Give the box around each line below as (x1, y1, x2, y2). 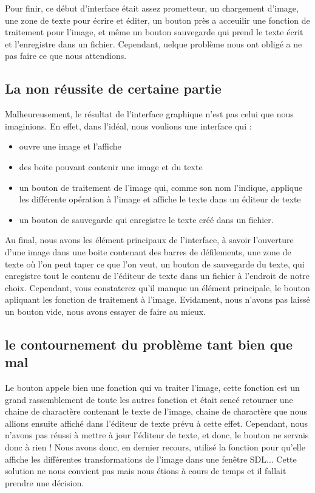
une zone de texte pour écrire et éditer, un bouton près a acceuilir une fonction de (5, 13, 310, 26)
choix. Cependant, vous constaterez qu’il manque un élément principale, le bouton (5, 281, 310, 294)
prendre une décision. (5, 476, 84, 489)
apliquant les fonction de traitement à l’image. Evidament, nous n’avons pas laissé (5, 293, 310, 306)
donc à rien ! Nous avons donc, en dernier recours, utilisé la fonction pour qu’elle (5, 441, 305, 453)
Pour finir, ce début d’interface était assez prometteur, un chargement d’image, (5, 2, 299, 14)
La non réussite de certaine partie (5, 79, 222, 98)
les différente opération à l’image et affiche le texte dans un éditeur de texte (19, 193, 301, 205)
